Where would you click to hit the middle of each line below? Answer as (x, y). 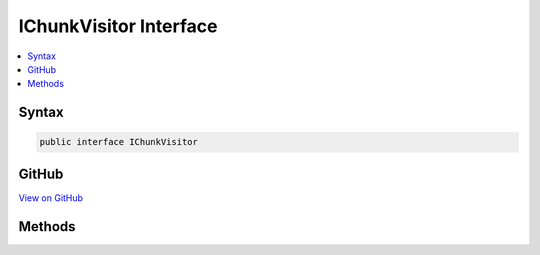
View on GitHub (51, 197)
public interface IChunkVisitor (119, 142)
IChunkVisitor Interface (118, 26)
